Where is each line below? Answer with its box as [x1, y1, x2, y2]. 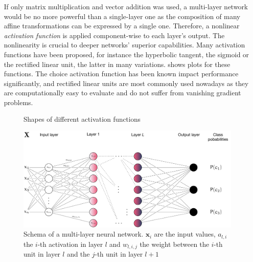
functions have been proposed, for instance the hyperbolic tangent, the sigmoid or [4, 49, 249, 59]
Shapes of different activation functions [23, 113, 140, 124]
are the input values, [154, 229, 216, 239]
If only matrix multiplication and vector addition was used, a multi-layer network [4, 1, 248, 11]
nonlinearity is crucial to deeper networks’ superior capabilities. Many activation [4, 40, 245, 50]
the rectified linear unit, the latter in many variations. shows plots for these [4, 59, 230, 69]
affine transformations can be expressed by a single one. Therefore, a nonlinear [4, 21, 240, 31]
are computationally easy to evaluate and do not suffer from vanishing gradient [4, 87, 241, 98]
